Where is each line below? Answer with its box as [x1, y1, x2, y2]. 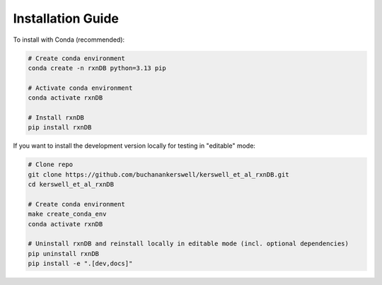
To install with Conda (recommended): [13, 35, 125, 44]
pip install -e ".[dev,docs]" [28, 260, 133, 268]
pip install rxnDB [28, 124, 92, 132]
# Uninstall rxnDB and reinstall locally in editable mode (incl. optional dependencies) [28, 240, 349, 248]
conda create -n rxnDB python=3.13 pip [28, 64, 166, 72]
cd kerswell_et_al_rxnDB [28, 180, 115, 189]
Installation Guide [13, 11, 120, 26]
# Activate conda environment [28, 83, 133, 92]
